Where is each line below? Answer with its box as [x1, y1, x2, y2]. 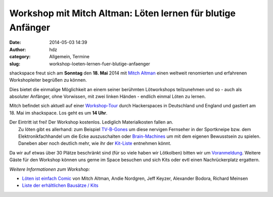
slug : [9, 61, 20, 67]
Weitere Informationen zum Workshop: [9, 166, 90, 172]
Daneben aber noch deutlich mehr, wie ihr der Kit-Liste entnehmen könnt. [18, 140, 171, 146]
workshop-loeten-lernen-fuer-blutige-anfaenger [49, 61, 150, 67]
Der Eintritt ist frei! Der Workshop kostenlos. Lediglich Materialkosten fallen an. [9, 119, 173, 125]
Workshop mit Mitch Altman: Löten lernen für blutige [9, 8, 236, 19]
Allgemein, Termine [49, 54, 89, 60]
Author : [9, 46, 26, 53]
